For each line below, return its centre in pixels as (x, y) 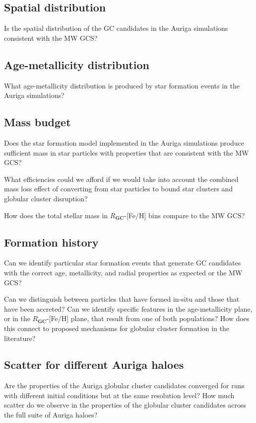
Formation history (51, 242)
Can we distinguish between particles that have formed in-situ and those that (122, 299)
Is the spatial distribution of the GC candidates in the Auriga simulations (116, 28)
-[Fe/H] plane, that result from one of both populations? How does (148, 318)
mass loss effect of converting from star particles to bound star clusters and (118, 189)
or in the (17, 318)
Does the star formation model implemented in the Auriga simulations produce (124, 142)
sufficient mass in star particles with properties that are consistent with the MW (127, 152)
